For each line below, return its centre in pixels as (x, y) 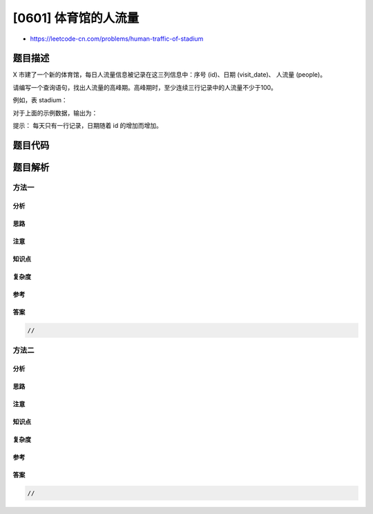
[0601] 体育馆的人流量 (76, 18)
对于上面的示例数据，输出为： (55, 113)
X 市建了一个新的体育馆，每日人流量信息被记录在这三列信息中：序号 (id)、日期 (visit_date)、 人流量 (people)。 (170, 75)
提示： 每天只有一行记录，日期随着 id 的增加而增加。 (87, 126)
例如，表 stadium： (40, 100)
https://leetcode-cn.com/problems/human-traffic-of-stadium (117, 39)
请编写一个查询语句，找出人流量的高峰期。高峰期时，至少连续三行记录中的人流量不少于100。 (145, 87)
